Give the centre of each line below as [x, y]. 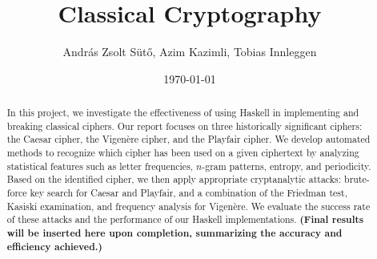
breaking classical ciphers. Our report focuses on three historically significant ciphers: [184, 125]
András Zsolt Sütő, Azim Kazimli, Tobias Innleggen [190, 52]
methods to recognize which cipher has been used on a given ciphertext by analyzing [183, 153]
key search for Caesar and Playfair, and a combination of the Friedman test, [188, 193]
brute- [357, 179]
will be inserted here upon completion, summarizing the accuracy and [174, 233]
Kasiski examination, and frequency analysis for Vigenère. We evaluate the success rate [188, 206]
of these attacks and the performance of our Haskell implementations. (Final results [185, 220]
